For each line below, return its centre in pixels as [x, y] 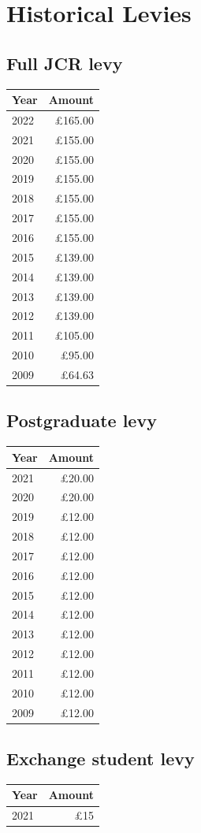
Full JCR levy [65, 63]
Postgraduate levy [82, 420]
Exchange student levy [100, 759]
